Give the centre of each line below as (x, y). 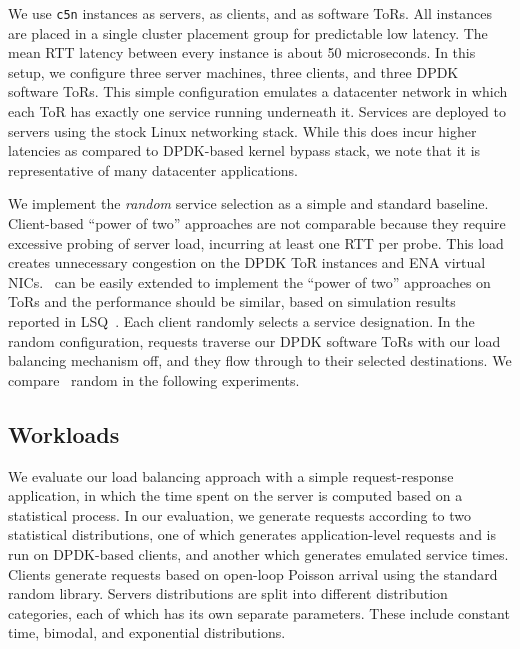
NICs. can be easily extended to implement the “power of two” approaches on (249, 281)
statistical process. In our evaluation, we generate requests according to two (239, 514)
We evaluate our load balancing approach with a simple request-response (231, 475)
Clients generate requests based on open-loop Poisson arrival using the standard (253, 573)
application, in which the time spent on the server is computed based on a (235, 495)
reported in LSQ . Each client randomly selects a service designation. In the (241, 320)
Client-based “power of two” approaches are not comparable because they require (257, 223)
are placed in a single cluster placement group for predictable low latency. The (248, 32)
